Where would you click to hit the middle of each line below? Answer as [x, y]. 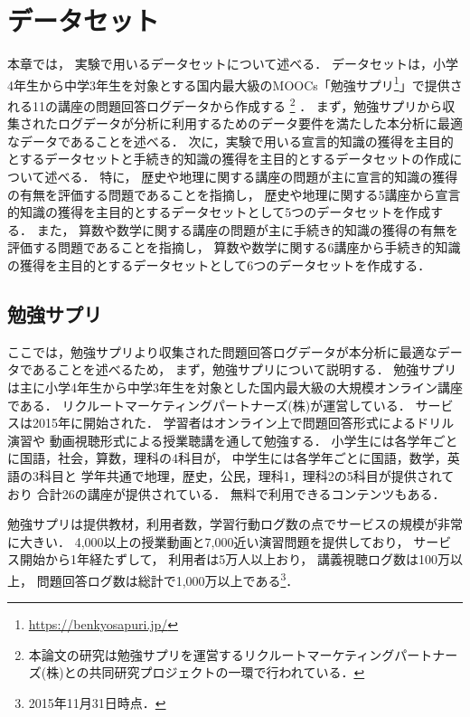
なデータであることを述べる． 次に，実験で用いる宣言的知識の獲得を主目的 [230, 141]
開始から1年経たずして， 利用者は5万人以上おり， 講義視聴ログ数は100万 [235, 559]
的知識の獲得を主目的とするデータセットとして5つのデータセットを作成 [219, 212]
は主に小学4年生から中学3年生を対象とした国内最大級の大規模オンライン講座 [235, 387]
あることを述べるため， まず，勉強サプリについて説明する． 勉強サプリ [244, 369]
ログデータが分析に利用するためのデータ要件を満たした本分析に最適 [260, 123]
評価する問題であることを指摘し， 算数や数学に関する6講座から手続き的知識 [234, 247]
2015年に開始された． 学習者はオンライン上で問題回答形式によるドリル [243, 423]
